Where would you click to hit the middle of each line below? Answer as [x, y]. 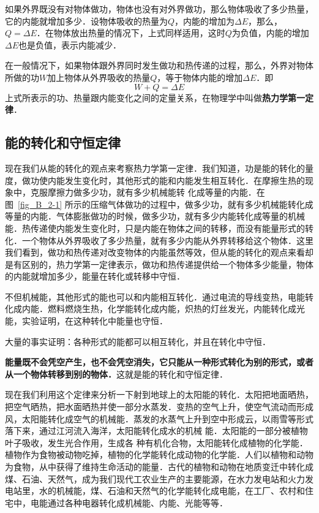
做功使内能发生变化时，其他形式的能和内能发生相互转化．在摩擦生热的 [163, 180]
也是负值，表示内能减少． [70, 44]
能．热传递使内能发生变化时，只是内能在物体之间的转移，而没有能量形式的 [155, 228]
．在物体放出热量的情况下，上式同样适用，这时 [131, 33]
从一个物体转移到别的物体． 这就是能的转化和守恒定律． [116, 374]
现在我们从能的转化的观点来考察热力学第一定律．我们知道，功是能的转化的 [155, 168]
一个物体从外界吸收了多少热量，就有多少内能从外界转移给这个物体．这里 [167, 240]
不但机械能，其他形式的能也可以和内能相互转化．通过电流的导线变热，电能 [155, 296]
